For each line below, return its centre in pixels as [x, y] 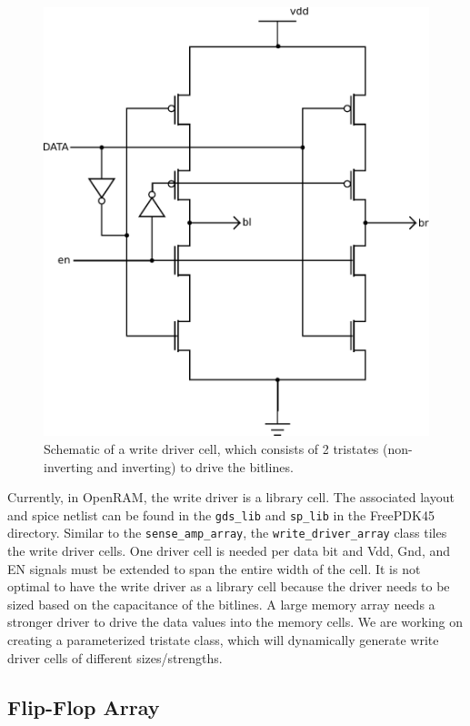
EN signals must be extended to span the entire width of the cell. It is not [214, 568]
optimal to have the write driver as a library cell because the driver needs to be [229, 586]
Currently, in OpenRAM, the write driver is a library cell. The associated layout [231, 497]
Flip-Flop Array [84, 706]
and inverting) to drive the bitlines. [195, 466]
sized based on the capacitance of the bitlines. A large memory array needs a [221, 604]
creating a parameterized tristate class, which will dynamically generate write [223, 640]
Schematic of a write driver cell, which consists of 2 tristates [211, 449]
